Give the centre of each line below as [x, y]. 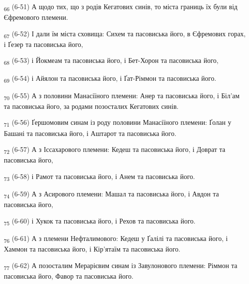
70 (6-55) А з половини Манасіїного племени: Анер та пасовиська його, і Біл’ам [122, 96]
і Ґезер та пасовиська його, [44, 44]
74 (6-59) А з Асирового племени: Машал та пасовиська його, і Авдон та [111, 194]
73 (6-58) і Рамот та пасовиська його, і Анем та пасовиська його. [100, 177]
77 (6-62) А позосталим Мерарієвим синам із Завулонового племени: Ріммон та [121, 266]
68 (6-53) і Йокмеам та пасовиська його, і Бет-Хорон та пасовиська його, [111, 61]
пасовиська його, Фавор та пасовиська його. [69, 276]
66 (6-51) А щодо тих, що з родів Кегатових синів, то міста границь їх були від [121, 7]
